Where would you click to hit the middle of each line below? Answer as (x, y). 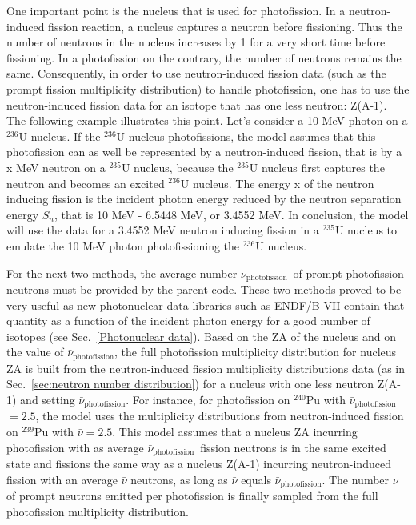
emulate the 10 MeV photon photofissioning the (123, 245)
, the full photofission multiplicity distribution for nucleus (256, 352)
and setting (48, 399)
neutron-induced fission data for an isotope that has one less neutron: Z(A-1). (197, 104)
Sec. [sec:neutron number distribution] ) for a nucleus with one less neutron (190, 384)
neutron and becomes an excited (86, 183)
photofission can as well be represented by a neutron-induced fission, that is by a (204, 152)
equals (256, 479)
